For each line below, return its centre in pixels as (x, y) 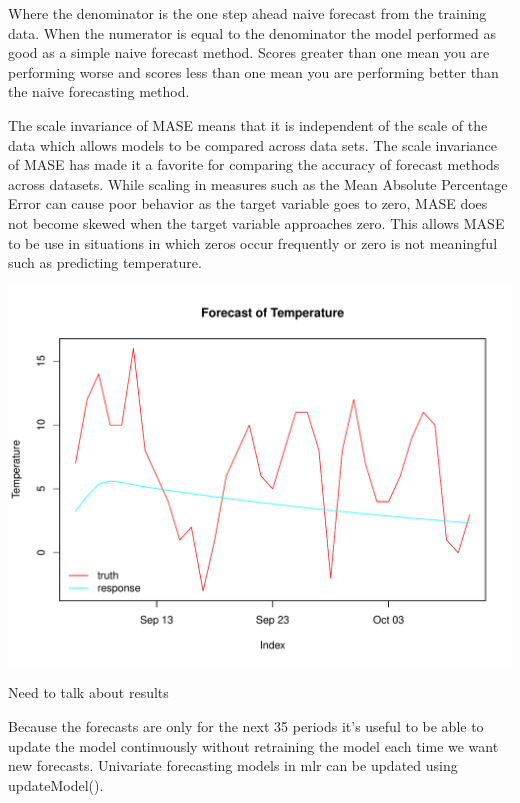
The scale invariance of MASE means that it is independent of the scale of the (248, 124)
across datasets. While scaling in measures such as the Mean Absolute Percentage (258, 183)
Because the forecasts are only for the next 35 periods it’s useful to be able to (246, 725)
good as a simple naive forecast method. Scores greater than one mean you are (249, 52)
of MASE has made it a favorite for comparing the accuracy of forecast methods (254, 164)
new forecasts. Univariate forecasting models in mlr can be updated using (233, 765)
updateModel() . (56, 784)
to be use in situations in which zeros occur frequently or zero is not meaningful (253, 242)
